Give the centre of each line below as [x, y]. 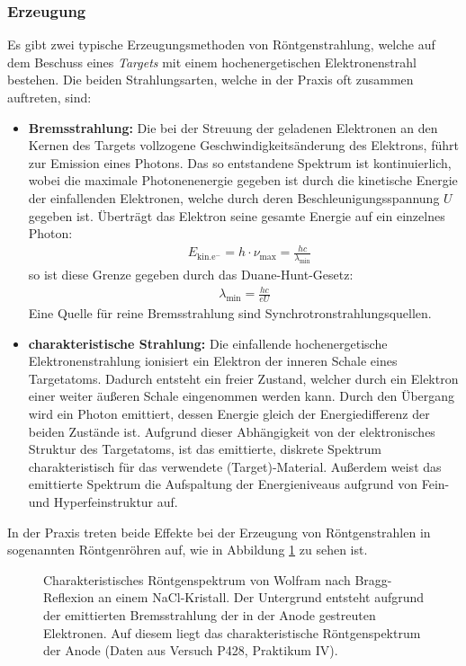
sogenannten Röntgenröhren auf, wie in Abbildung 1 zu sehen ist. [188, 550]
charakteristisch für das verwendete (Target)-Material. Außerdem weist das [235, 466]
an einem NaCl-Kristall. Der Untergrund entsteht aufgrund [261, 597]
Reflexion [69, 597]
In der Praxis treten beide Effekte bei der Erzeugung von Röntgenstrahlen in [219, 532]
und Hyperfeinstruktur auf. [103, 501]
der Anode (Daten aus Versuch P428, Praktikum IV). [191, 650]
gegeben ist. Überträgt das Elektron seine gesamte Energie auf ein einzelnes [237, 215]
